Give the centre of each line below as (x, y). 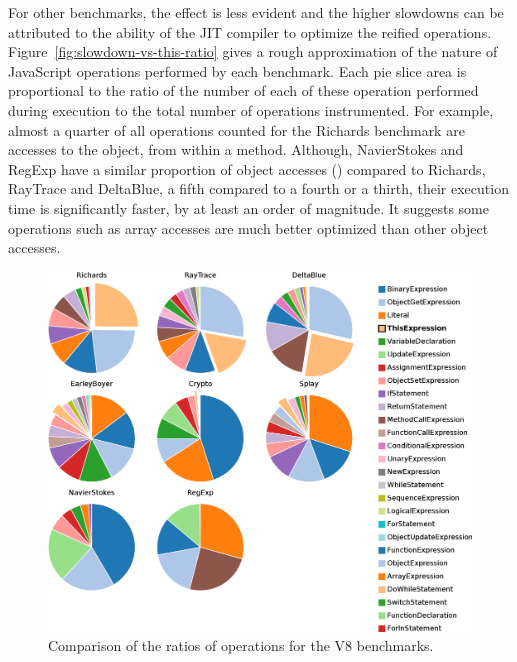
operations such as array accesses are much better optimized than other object (248, 227)
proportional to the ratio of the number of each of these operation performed (243, 90)
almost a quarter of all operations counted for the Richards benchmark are (236, 129)
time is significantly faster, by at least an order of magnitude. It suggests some (248, 207)
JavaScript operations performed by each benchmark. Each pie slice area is (237, 70)
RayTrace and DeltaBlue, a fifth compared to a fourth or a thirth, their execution (258, 188)
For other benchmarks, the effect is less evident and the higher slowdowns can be (256, 12)
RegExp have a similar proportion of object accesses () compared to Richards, (247, 168)
